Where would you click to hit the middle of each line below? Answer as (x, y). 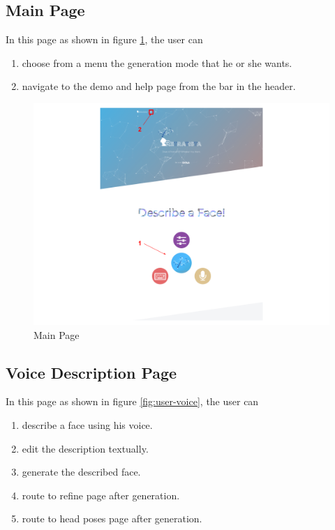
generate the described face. (81, 472)
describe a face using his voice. (87, 424)
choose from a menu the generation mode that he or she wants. (157, 62)
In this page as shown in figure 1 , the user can (104, 39)
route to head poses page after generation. (112, 518)
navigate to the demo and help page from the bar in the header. (159, 86)
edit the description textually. (85, 448)
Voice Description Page (91, 372)
